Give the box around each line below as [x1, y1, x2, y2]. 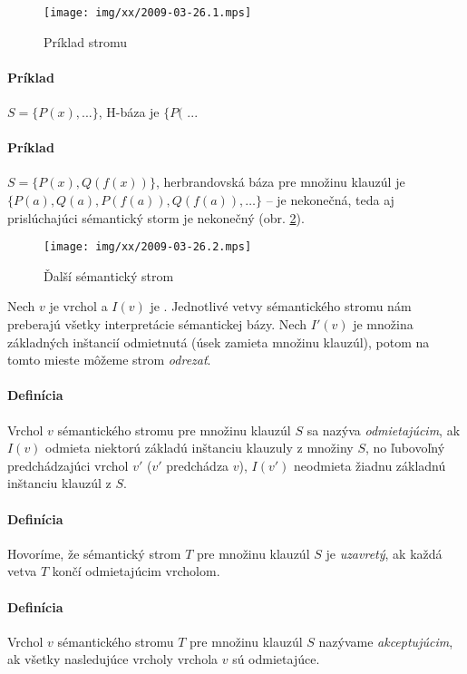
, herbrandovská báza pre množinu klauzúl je [155, 172, 405, 191]
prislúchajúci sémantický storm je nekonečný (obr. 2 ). [7, 208, 305, 227]
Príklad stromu [44, 32, 128, 51]
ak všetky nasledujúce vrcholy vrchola [7, 650, 219, 669]
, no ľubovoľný [365, 438, 445, 457]
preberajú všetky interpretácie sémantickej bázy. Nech [7, 315, 307, 334]
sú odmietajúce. [232, 650, 320, 669]
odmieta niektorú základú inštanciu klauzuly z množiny [45, 438, 354, 457]
